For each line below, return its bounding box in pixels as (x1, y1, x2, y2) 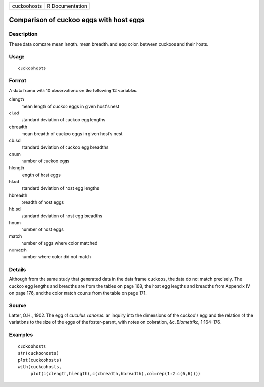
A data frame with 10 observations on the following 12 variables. (9, 87, 138, 93)
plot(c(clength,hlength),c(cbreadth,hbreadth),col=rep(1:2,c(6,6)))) (30, 371, 201, 377)
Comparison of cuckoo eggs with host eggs (9, 16, 145, 24)
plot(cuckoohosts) (18, 357, 62, 363)
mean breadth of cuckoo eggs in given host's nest (21, 131, 123, 137)
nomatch (9, 247, 27, 253)
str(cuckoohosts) (18, 350, 59, 356)
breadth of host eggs (21, 199, 64, 205)
